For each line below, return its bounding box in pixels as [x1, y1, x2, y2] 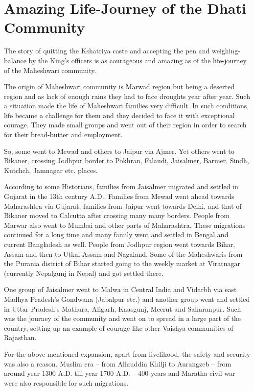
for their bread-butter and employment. [4, 129, 123, 140]
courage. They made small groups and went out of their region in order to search [4, 120, 247, 130]
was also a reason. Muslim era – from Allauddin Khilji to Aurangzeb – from [4, 358, 231, 368]
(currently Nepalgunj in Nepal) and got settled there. [4, 268, 163, 278]
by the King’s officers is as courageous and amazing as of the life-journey [28, 55, 247, 65]
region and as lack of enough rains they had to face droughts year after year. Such [4, 91, 250, 101]
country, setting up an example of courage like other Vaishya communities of [4, 322, 233, 333]
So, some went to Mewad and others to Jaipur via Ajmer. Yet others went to [4, 146, 234, 156]
